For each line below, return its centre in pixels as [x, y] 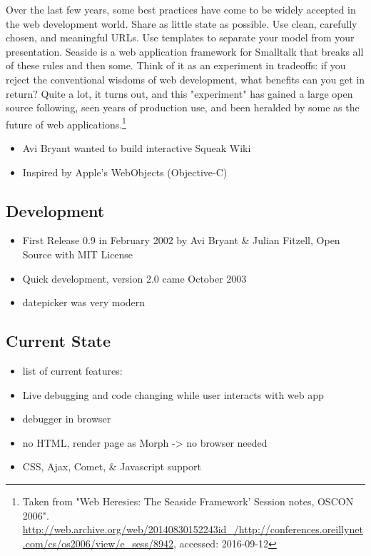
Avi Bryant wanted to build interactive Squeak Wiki [137, 148]
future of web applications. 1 [66, 123]
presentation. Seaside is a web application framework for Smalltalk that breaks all [185, 51]
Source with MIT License [78, 254]
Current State [59, 341]
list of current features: [72, 370]
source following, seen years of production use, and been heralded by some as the [183, 107]
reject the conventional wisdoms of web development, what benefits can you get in [185, 79]
